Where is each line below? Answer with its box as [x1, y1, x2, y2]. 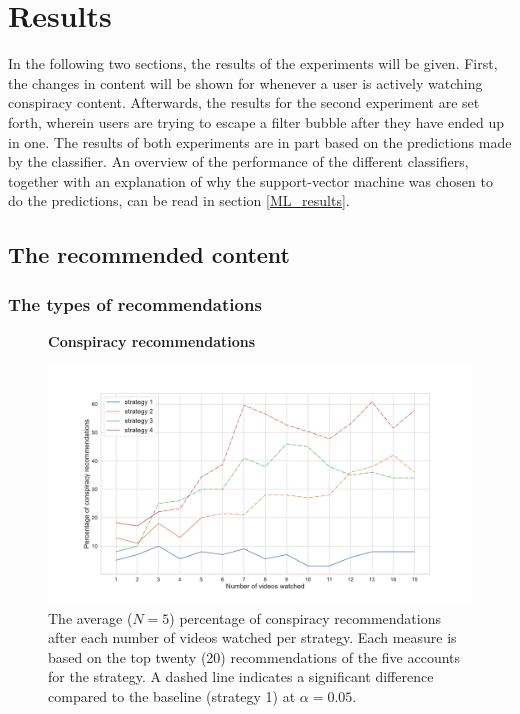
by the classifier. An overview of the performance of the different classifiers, [8, 151, 469, 172]
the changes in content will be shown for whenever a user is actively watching [8, 72, 483, 93]
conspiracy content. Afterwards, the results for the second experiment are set [8, 92, 480, 113]
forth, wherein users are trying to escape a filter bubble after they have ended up [8, 111, 504, 132]
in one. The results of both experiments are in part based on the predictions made [8, 131, 512, 152]
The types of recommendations [8, 291, 262, 316]
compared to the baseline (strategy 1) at [48, 685, 296, 706]
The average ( [48, 607, 133, 628]
